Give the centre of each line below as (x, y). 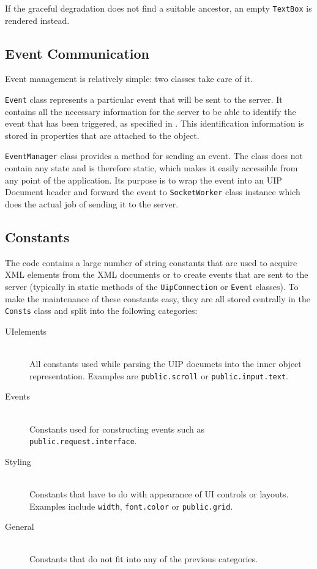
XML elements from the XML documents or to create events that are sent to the (157, 274)
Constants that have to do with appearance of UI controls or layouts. (159, 493)
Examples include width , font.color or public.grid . (131, 506)
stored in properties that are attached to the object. (102, 135)
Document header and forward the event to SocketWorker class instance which (153, 192)
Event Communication (77, 53)
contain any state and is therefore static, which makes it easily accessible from (151, 168)
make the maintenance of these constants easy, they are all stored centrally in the (158, 298)
